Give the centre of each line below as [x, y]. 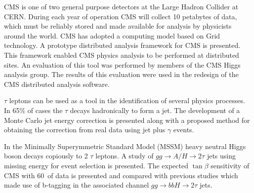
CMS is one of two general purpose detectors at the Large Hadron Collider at [121, 6]
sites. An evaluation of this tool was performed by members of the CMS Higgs [122, 64]
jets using [221, 156]
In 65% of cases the [33, 110]
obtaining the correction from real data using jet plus [85, 130]
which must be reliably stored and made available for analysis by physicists [118, 26]
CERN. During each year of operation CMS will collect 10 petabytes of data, [121, 16]
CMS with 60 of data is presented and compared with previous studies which [121, 175]
